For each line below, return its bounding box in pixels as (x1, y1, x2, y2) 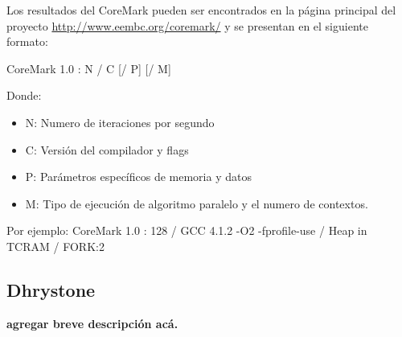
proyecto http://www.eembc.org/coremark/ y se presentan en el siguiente (6, 17, 368, 34)
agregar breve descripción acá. (6, 314, 178, 331)
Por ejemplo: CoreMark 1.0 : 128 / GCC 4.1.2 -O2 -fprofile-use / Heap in (6, 222, 367, 239)
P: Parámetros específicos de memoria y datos (25, 168, 252, 185)
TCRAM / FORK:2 (6, 237, 105, 254)
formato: (6, 33, 48, 50)
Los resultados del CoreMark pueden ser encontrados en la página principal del (6, 2, 396, 18)
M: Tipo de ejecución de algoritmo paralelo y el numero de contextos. (25, 195, 368, 212)
